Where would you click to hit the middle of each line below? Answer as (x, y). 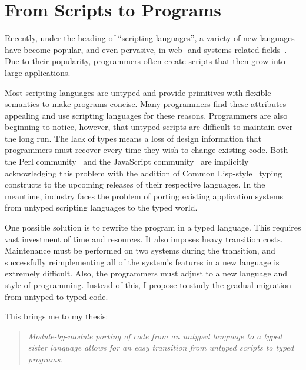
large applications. (38, 72)
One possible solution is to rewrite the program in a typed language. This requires (153, 227)
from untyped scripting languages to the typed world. (101, 207)
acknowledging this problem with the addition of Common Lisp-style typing (144, 173)
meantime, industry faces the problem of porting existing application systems (144, 196)
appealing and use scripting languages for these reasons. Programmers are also (146, 115)
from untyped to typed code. (56, 296)
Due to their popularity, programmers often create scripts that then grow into (145, 61)
